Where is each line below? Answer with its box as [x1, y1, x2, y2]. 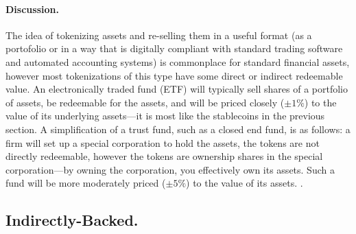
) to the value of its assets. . [186, 176, 303, 190]
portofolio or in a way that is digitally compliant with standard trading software [5, 41, 343, 56]
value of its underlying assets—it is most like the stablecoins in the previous [5, 108, 325, 123]
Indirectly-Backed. [5, 209, 139, 231]
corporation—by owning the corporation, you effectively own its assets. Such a [5, 162, 335, 176]
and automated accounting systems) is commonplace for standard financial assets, [5, 54, 350, 69]
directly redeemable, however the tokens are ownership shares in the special [5, 149, 323, 163]
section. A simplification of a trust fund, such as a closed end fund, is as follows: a [5, 121, 351, 136]
